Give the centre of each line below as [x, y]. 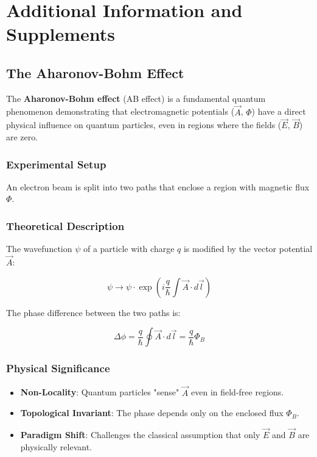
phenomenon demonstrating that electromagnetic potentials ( [120, 111]
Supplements [61, 34]
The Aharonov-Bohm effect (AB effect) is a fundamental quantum [136, 98]
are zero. [22, 136]
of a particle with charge [129, 249]
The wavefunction [39, 249]
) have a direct [279, 111]
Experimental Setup [56, 164]
